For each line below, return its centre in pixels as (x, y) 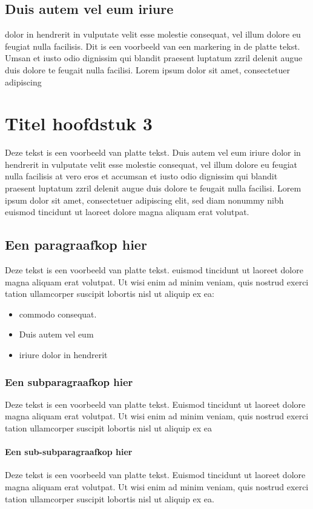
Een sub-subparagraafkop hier (69, 452)
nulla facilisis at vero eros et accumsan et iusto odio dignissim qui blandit (141, 176)
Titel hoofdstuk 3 (79, 123)
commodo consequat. (58, 314)
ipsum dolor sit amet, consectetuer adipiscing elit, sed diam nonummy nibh (144, 200)
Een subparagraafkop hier (69, 381)
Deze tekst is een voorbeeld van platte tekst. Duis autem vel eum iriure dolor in (153, 152)
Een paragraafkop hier (76, 245)
